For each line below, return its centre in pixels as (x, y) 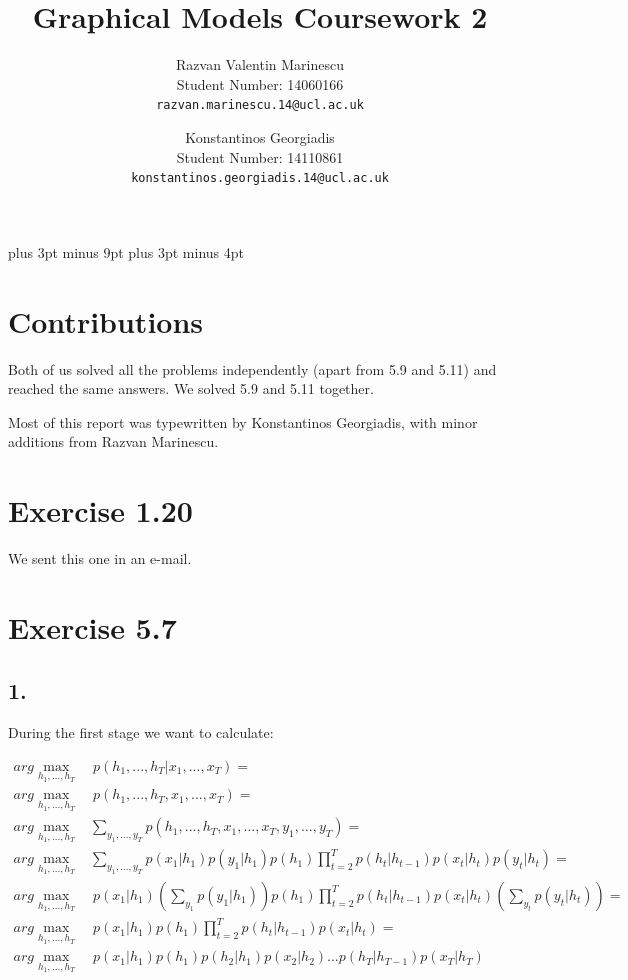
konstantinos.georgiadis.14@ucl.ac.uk (260, 178)
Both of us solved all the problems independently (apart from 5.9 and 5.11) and (252, 368)
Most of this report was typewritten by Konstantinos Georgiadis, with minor (243, 421)
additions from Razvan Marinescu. (113, 441)
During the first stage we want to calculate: (141, 732)
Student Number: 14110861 (260, 156)
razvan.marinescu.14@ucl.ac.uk (260, 105)
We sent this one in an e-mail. (100, 558)
